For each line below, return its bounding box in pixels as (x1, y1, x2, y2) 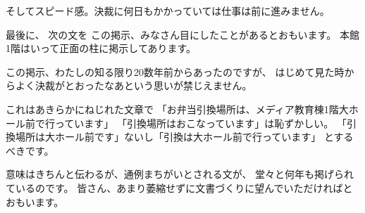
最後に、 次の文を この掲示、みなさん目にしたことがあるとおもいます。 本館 (6, 27, 359, 41)
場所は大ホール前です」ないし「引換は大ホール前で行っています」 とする (15, 129, 354, 144)
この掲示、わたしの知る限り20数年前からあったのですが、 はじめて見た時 (6, 64, 345, 79)
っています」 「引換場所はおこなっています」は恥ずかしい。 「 (54, 115, 347, 130)
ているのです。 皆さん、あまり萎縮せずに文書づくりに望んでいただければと (6, 180, 353, 195)
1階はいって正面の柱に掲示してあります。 (6, 41, 197, 56)
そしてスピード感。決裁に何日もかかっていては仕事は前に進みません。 (6, 4, 330, 18)
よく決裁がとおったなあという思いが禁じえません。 (15, 78, 252, 93)
